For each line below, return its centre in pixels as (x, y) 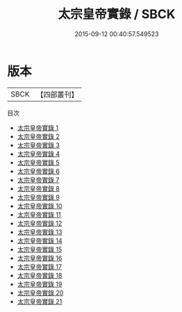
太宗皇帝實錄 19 (40, 284)
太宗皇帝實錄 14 (40, 240)
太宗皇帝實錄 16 (40, 258)
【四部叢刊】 (57, 95)
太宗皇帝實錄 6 (39, 171)
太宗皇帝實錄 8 (39, 188)
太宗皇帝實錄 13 (40, 232)
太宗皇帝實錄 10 (40, 206)
